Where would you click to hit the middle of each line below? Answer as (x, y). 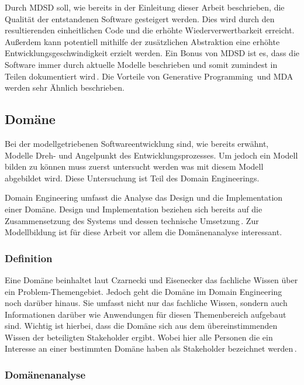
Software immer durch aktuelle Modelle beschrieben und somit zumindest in (141, 64)
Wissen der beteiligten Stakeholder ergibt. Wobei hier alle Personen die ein (139, 337)
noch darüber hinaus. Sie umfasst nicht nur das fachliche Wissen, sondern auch (146, 303)
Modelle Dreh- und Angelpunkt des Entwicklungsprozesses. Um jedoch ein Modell (151, 155)
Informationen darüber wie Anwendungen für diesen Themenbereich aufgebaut (146, 314)
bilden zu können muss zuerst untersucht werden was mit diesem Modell (134, 166)
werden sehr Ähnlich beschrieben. (65, 87)
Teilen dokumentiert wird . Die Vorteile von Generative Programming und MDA (149, 76)
